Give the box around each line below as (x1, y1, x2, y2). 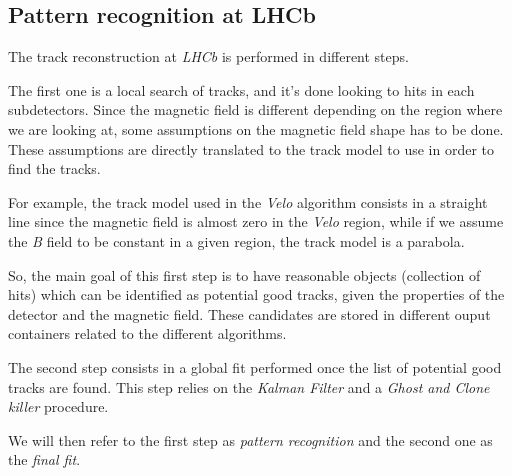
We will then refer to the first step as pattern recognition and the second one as (8, 429, 493, 450)
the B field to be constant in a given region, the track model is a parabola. (8, 230, 465, 251)
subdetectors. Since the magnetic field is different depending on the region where (8, 99, 503, 120)
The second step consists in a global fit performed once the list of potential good (8, 356, 502, 377)
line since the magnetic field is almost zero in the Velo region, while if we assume (8, 211, 504, 232)
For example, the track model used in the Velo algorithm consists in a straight (8, 191, 488, 212)
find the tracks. (8, 158, 101, 179)
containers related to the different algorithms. (8, 323, 287, 344)
